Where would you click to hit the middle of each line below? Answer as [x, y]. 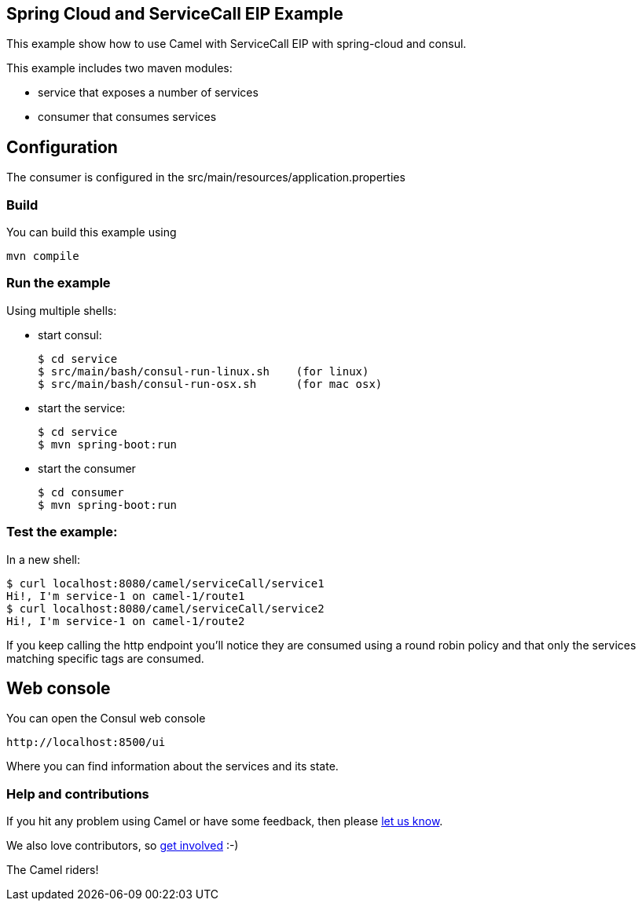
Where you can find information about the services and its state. [172, 766]
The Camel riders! [53, 870]
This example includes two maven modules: [119, 68]
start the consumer [87, 468]
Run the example [59, 283]
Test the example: [62, 532]
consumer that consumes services [127, 117]
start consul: [70, 335]
